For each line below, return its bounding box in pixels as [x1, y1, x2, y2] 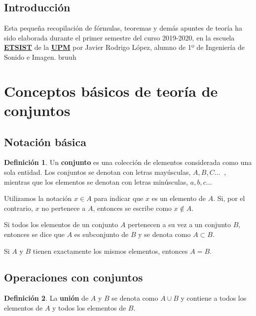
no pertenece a [41, 202, 86, 213]
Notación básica [4, 134, 86, 149]
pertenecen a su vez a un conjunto [128, 219, 231, 230]
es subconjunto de [74, 229, 129, 239]
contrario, [4, 202, 33, 213]
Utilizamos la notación [4, 193, 72, 203]
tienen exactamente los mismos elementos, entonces [33, 245, 188, 256]
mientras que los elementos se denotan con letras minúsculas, [4, 176, 188, 187]
